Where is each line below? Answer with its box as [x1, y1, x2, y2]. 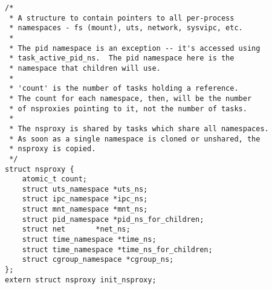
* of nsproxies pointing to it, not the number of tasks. [9, 104, 247, 113]
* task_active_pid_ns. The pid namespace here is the [9, 54, 235, 63]
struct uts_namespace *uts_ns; [22, 184, 148, 193]
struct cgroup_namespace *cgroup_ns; [22, 255, 174, 264]
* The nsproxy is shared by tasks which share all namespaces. [9, 124, 269, 133]
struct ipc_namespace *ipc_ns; [22, 195, 148, 204]
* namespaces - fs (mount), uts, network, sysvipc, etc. [9, 24, 243, 33]
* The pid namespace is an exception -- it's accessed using [9, 44, 261, 53]
